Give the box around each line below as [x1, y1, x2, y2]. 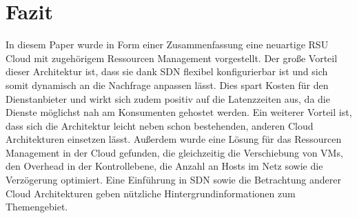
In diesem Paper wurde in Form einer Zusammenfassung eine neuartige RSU [6, 37, 329, 52]
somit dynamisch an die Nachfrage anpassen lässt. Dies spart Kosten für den [6, 77, 329, 92]
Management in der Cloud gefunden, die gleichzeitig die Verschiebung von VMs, [6, 145, 343, 159]
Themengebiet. [6, 199, 68, 214]
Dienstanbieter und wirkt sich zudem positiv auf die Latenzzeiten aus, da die [6, 91, 330, 106]
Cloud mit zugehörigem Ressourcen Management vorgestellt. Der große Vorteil [6, 50, 338, 65]
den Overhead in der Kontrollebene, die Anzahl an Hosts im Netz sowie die [6, 159, 323, 173]
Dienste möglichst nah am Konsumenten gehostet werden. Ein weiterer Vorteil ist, [6, 105, 352, 119]
